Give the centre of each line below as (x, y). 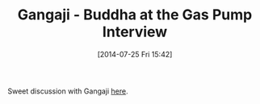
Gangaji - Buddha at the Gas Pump (135, 15)
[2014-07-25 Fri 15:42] (135, 54)
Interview (135, 32)
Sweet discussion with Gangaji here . (68, 91)
